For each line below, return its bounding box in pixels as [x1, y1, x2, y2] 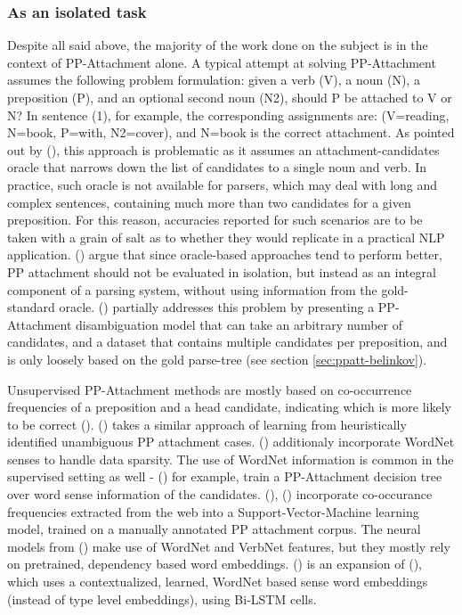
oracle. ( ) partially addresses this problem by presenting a [59, 298, 375, 316]
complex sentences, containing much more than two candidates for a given [7, 193, 411, 211]
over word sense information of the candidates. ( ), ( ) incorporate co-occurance [7, 485, 433, 504]
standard [7, 298, 55, 316]
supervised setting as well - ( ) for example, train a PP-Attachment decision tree [7, 467, 442, 486]
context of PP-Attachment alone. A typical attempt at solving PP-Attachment [7, 53, 436, 71]
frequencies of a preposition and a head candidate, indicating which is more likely [7, 398, 451, 416]
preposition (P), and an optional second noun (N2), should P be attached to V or [7, 88, 452, 106]
